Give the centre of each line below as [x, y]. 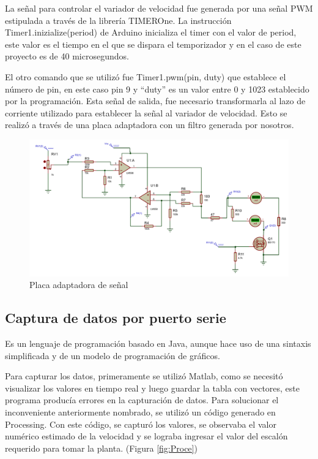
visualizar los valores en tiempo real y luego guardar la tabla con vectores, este [153, 388]
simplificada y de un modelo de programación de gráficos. [113, 355]
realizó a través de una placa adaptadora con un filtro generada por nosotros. [150, 125]
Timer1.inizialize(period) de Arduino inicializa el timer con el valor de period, [151, 32]
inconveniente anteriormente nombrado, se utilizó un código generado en [140, 412]
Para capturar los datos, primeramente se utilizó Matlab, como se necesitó [144, 376]
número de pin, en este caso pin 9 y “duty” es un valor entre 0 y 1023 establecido [157, 89]
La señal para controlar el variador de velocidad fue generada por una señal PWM [159, 8]
